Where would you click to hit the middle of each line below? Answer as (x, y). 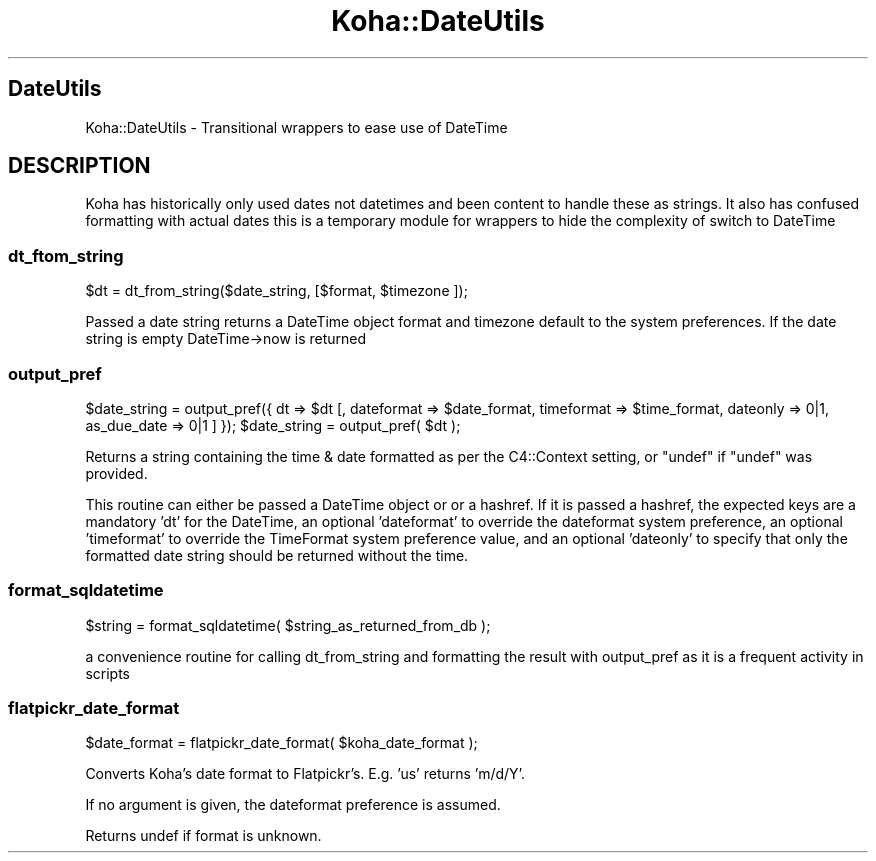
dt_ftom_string (66, 255)
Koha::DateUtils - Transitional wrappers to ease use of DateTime (296, 127)
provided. (116, 473)
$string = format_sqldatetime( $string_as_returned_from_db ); (288, 625)
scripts (107, 673)
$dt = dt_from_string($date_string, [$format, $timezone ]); (276, 291)
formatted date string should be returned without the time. (277, 555)
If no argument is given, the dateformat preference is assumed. (293, 805)
